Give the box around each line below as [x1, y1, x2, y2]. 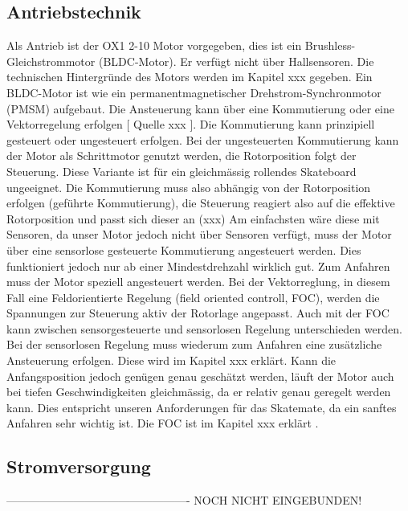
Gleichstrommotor [6, 52, 96, 69]
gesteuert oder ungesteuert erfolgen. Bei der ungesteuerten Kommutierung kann [6, 131, 399, 148]
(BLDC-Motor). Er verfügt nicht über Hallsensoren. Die [98, 52, 374, 69]
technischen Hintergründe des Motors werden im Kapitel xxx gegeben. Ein [6, 68, 373, 85]
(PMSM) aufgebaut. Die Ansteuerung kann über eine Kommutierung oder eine [6, 100, 394, 117]
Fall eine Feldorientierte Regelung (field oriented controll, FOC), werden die [6, 288, 380, 305]
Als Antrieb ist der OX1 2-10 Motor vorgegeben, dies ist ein [6, 37, 302, 54]
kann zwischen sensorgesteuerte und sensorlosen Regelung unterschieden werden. [6, 320, 402, 337]
